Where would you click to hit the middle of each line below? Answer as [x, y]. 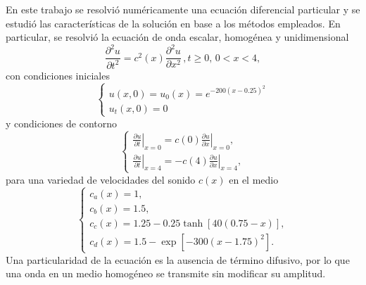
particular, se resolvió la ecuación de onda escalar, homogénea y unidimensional [177, 37]
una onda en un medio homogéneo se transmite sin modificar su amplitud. [166, 273]
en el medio [254, 179]
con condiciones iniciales [58, 75]
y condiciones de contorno [62, 123]
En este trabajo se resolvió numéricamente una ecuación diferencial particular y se [183, 9]
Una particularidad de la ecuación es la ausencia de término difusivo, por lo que [178, 259]
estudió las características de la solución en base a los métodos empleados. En [173, 23]
